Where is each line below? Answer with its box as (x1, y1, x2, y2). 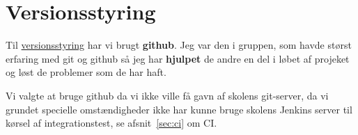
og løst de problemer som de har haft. (6, 65, 166, 79)
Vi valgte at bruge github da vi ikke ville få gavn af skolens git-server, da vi (6, 88, 329, 102)
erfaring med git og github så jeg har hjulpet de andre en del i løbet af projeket (6, 51, 350, 65)
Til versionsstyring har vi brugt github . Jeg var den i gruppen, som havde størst (6, 38, 352, 52)
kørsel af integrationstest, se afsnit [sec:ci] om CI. (6, 116, 217, 130)
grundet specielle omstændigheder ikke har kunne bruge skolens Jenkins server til (6, 102, 352, 116)
